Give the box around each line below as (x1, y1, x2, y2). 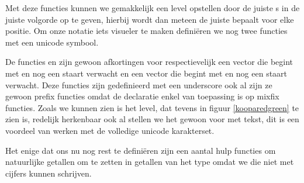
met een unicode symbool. (5, 36, 99, 48)
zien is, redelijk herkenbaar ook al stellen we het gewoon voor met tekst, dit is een (5, 113, 299, 125)
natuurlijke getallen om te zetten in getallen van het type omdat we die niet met (5, 156, 294, 168)
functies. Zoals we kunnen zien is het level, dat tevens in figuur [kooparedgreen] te (5, 101, 299, 113)
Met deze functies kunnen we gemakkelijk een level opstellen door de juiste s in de (5, 2, 300, 13)
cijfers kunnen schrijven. (5, 167, 92, 179)
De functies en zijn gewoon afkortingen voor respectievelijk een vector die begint (5, 56, 293, 68)
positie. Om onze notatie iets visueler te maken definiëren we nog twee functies (5, 25, 288, 37)
